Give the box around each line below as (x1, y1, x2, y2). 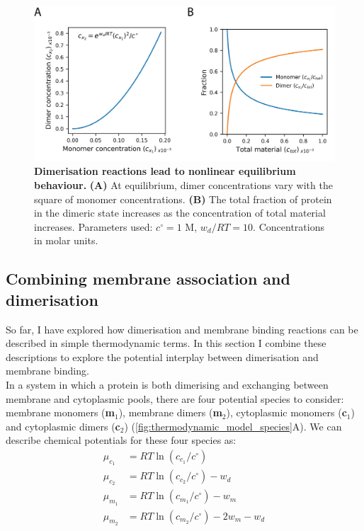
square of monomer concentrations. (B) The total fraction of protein (34, 191, 332, 206)
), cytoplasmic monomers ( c (226, 405, 347, 420)
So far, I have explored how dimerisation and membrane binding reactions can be (6, 321, 358, 336)
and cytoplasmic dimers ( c (6, 418, 120, 433)
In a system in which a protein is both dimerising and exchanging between (6, 377, 329, 392)
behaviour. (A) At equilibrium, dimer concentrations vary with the (34, 178, 333, 193)
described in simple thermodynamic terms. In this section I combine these (6, 336, 326, 350)
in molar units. (34, 233, 98, 248)
